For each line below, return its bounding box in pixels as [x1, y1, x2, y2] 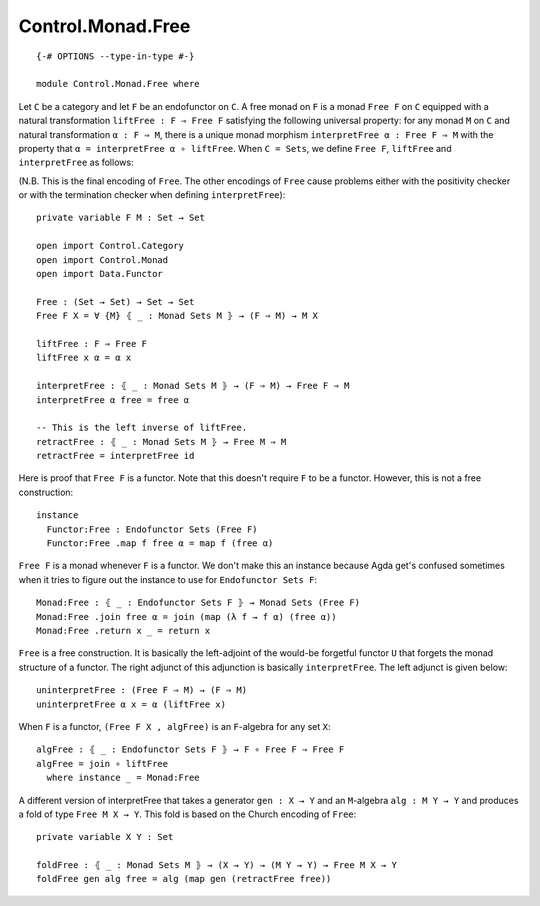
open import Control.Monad [36, 254, 169, 265]
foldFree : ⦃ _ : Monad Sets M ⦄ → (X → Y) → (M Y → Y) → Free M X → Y [36, 860, 397, 871]
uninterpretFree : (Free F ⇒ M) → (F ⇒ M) [36, 685, 248, 696]
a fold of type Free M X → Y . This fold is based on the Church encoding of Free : [18, 808, 357, 820]
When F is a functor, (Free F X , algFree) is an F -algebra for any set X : [18, 720, 331, 732]
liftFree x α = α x [36, 352, 132, 364]
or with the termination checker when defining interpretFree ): [18, 189, 286, 201]
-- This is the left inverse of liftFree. [36, 422, 248, 434]
